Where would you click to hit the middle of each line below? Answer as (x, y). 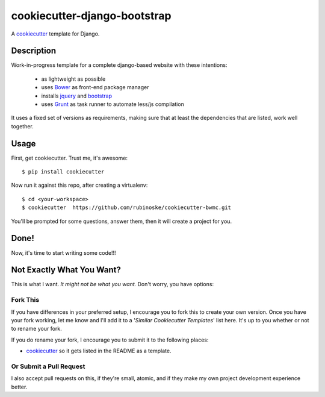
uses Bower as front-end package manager (95, 87)
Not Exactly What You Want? (66, 270)
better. (19, 387)
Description (34, 51)
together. (23, 126)
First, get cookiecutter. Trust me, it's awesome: (70, 158)
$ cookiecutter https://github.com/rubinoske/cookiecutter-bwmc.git (127, 208)
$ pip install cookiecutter (63, 172)
